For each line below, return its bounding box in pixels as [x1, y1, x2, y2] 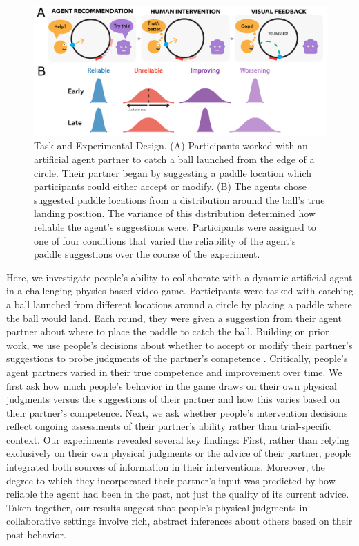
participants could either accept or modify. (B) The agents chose [34, 179, 307, 194]
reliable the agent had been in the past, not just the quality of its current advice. [6, 487, 349, 501]
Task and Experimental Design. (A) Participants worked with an [34, 138, 308, 153]
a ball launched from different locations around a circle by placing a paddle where [6, 296, 352, 311]
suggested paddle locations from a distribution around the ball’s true [34, 192, 325, 207]
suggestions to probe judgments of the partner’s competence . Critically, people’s [6, 351, 348, 366]
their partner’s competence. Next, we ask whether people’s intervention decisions [6, 405, 348, 420]
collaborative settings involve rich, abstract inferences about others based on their [6, 514, 353, 528]
